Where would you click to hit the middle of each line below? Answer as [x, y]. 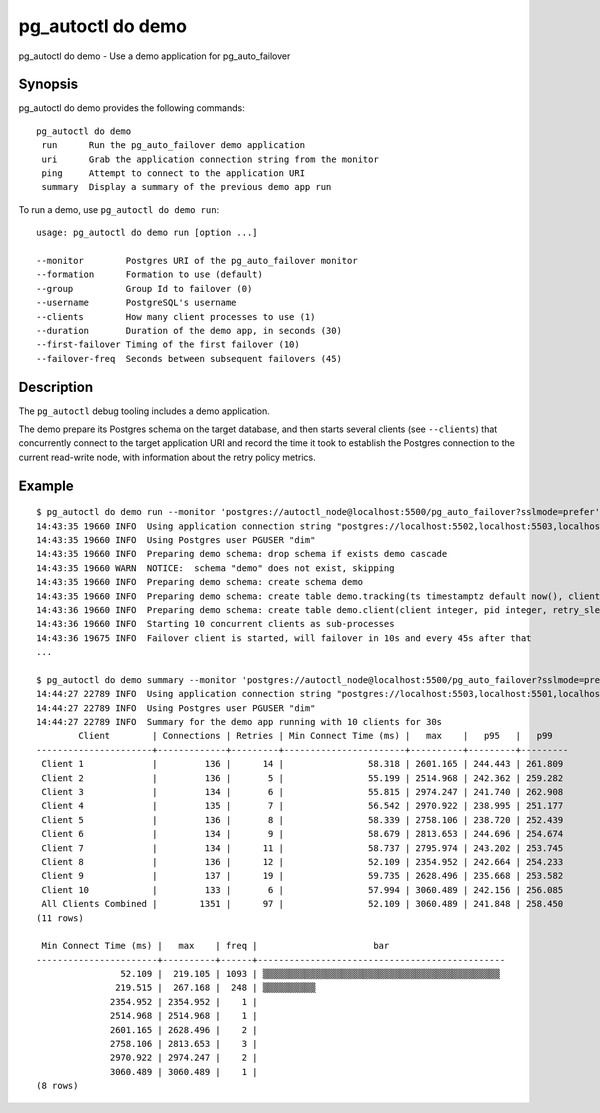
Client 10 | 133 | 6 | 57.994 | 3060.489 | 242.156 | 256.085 [302, 889]
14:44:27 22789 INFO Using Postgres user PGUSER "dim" [176, 708]
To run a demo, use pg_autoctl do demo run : [119, 209]
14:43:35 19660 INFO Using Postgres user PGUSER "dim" [176, 539]
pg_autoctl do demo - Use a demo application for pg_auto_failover [154, 56]
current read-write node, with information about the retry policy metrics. [167, 457]
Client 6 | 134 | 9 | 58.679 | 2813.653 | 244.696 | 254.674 [302, 834]
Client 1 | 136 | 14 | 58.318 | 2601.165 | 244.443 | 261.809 [302, 764]
